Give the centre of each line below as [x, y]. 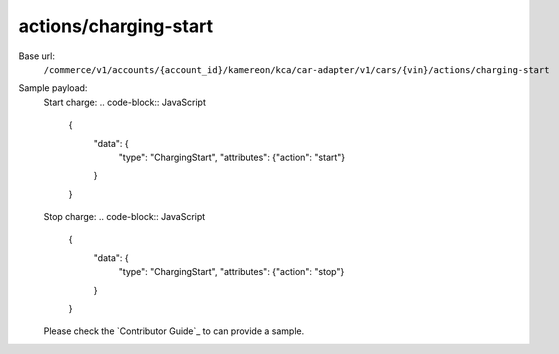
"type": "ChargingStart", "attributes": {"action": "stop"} [231, 272]
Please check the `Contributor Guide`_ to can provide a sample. [174, 331]
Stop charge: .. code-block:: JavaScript [124, 217]
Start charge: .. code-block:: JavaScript [125, 102]
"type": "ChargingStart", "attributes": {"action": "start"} [232, 157]
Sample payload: [53, 88]
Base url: [36, 56]
